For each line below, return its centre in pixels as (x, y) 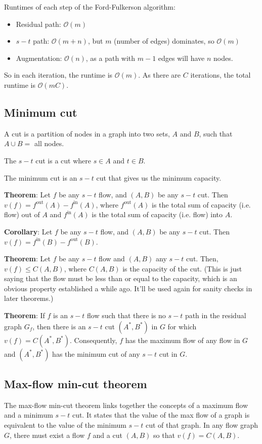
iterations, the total (221, 75)
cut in (168, 353)
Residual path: (38, 24)
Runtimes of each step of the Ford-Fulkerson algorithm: (90, 7)
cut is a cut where (63, 160)
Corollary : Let (28, 231)
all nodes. (49, 143)
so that (164, 435)
